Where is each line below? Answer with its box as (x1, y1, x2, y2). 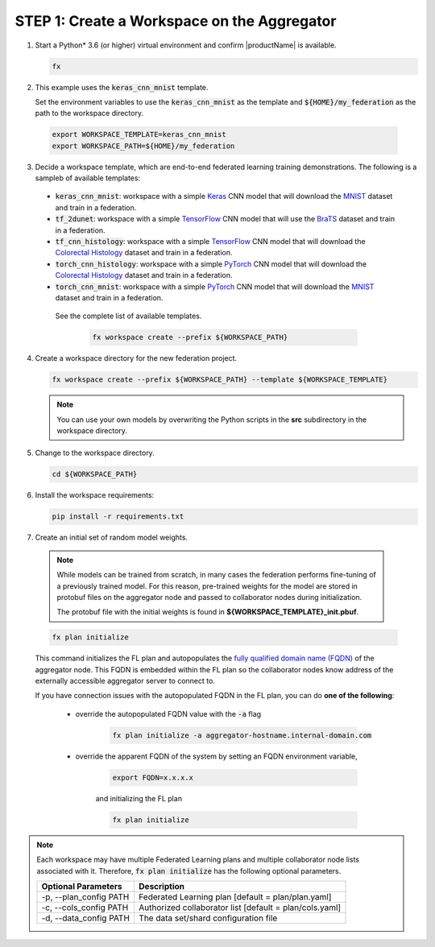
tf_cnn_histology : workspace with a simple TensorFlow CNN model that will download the (55, 237, 366, 246)
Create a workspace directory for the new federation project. (35, 354, 238, 363)
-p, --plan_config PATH (41, 891, 130, 902)
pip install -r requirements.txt (52, 512, 184, 521)
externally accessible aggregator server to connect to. (35, 676, 215, 686)
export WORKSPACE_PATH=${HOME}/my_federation (52, 141, 235, 151)
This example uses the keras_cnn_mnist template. (35, 82, 209, 92)
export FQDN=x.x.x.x (112, 773, 193, 782)
